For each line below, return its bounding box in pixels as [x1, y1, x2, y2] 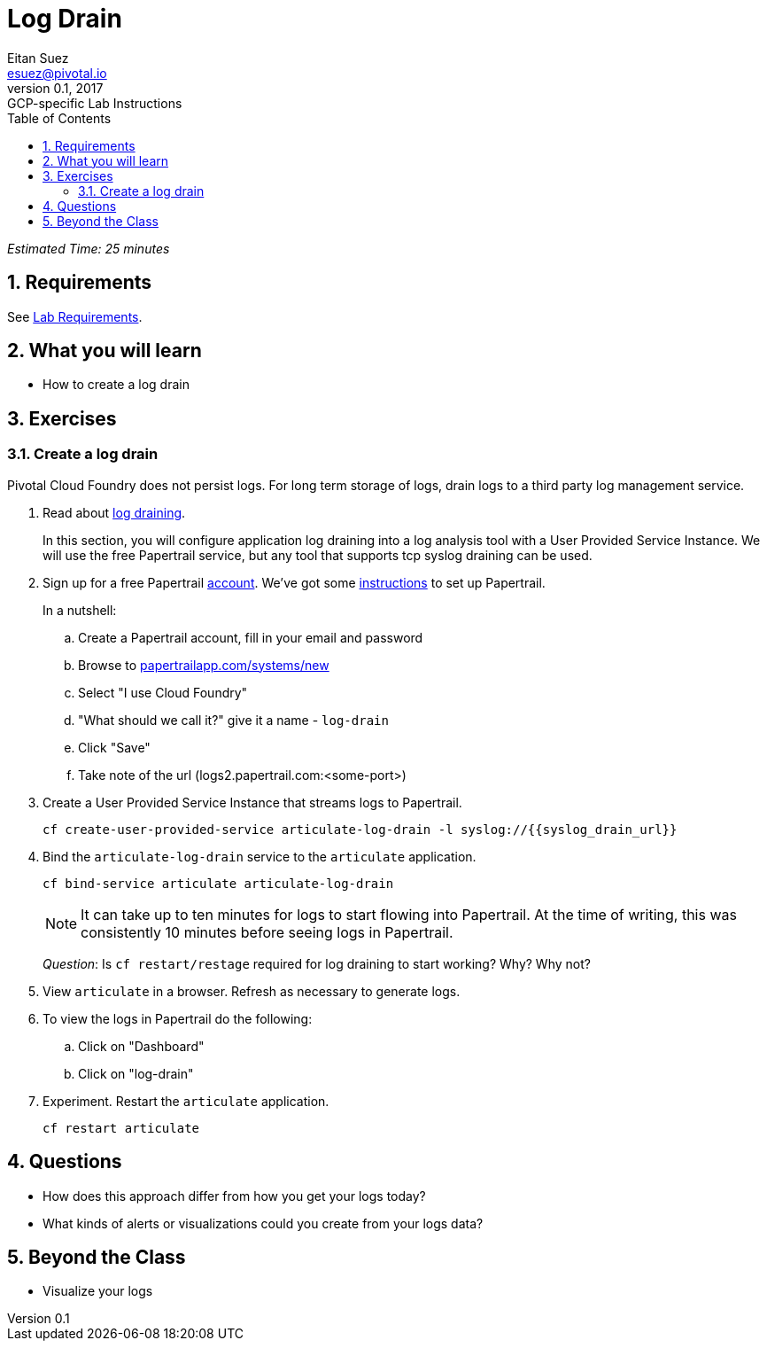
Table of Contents [7, 110, 112, 126]
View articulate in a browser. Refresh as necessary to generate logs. [43, 983, 461, 999]
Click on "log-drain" [78, 1065, 194, 1081]
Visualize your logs [43, 1283, 153, 1299]
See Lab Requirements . [7, 308, 143, 324]
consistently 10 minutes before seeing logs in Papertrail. [81, 923, 453, 941]
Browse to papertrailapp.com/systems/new [78, 657, 329, 673]
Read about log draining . [43, 504, 186, 520]
